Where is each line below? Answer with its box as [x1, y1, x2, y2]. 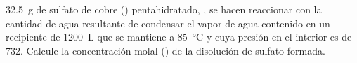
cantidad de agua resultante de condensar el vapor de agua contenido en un [6, 15, 330, 30]
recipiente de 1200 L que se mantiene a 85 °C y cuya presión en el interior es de [6, 29, 352, 44]
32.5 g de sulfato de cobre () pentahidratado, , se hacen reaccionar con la [6, 2, 322, 16]
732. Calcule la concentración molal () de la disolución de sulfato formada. [6, 43, 325, 57]
